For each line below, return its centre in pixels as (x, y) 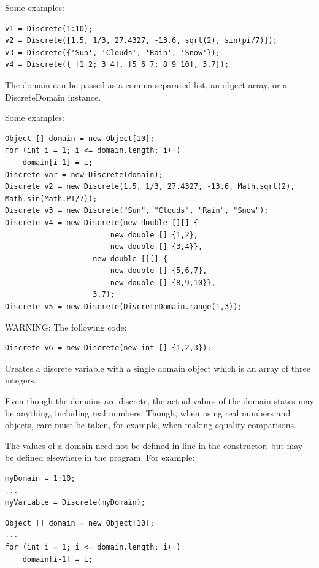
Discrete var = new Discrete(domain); (84, 175)
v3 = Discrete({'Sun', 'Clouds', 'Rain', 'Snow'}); (113, 52)
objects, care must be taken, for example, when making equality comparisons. (151, 425)
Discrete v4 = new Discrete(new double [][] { (102, 222)
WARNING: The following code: (66, 327)
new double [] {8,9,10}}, (163, 282)
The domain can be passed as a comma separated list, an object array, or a (146, 84)
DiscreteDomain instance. (53, 97)
